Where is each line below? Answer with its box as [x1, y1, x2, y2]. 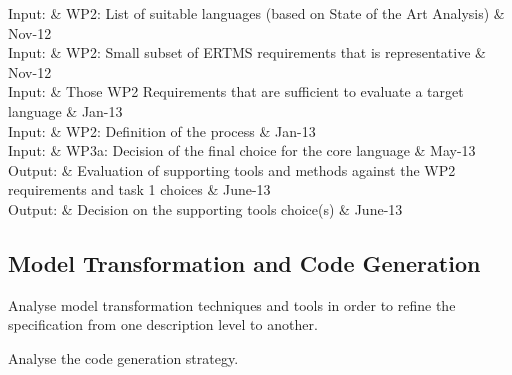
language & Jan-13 [8, 100, 123, 121]
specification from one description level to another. [8, 314, 318, 335]
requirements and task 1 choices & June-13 [8, 179, 271, 200]
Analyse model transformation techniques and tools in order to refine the [8, 294, 456, 315]
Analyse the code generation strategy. [8, 347, 239, 368]
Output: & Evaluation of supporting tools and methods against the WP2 [8, 159, 456, 180]
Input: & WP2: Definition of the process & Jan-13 [8, 120, 316, 141]
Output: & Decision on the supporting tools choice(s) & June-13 [8, 198, 403, 219]
